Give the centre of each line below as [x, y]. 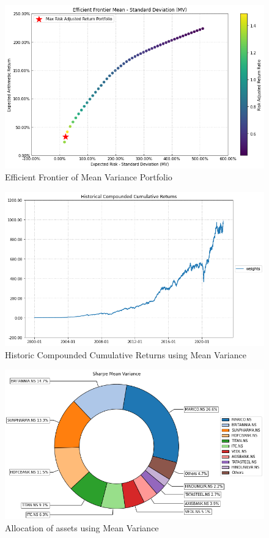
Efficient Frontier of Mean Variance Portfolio [89, 177]
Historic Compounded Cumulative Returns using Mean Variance [126, 354]
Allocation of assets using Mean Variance [82, 527]
